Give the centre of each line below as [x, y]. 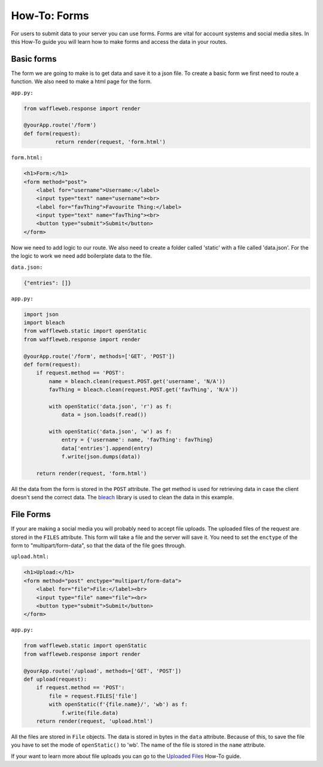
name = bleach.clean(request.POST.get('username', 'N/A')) [137, 381]
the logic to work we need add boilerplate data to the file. [82, 256]
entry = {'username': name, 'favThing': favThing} [137, 440]
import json [41, 314]
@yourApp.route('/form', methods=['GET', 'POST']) [100, 356]
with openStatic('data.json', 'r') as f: [110, 406]
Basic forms [34, 59]
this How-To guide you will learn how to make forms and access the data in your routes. [119, 41]
